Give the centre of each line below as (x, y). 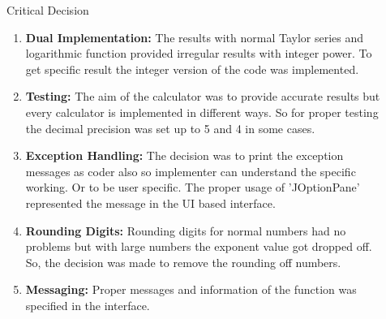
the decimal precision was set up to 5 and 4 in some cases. (170, 128)
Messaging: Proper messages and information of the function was (191, 289)
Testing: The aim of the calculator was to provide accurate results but (203, 96)
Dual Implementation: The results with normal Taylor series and (195, 37)
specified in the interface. (88, 305)
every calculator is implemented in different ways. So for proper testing (202, 112)
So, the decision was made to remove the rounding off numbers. (183, 262)
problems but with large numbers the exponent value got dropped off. (199, 246)
